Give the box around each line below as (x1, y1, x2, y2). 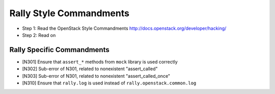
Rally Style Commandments (9, 8, 130, 19)
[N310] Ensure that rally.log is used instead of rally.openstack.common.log (22, 80, 197, 86)
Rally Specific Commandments (9, 45, 109, 54)
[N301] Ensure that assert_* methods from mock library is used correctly (22, 59, 178, 65)
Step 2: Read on (22, 32, 56, 38)
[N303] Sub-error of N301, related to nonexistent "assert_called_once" (22, 73, 171, 79)
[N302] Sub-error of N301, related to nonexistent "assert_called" (22, 66, 158, 72)
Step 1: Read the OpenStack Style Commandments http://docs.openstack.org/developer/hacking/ (22, 25, 227, 31)
